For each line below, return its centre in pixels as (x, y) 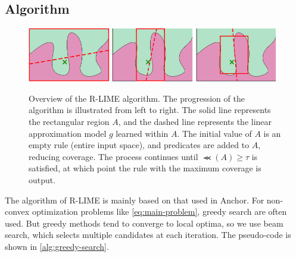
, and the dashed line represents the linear (195, 121)
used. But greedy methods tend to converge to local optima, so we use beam (144, 223)
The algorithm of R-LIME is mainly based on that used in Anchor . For (135, 200)
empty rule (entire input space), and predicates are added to (139, 145)
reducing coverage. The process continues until (113, 156)
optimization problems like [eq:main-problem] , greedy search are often (159, 211)
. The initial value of (214, 133)
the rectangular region (69, 121)
